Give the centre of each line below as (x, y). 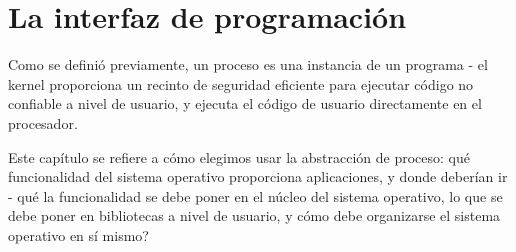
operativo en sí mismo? (78, 234)
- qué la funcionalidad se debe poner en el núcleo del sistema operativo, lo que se (255, 195)
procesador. (43, 122)
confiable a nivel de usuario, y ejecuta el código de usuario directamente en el (245, 103)
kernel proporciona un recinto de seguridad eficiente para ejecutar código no (241, 83)
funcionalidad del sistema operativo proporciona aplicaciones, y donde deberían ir (258, 176)
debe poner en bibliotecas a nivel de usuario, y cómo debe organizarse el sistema (254, 215)
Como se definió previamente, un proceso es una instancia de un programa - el (248, 64)
